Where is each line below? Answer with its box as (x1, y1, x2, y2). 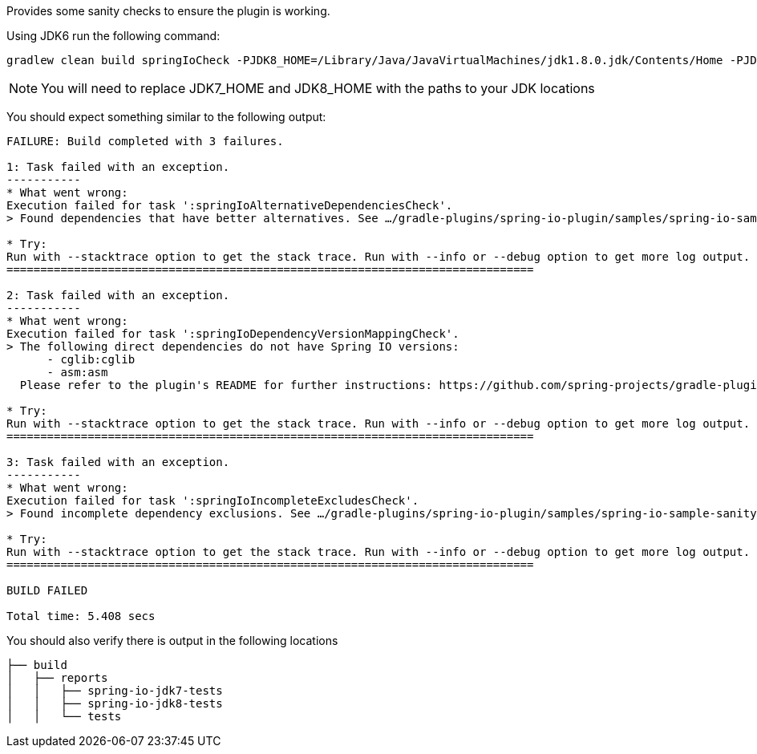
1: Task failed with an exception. (6, 160, 230, 173)
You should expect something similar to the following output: (6, 110, 326, 124)
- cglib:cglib (47, 353, 136, 366)
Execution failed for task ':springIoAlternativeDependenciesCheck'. (6, 199, 453, 212)
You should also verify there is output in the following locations (6, 634, 338, 647)
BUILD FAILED (6, 584, 88, 597)
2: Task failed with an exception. (6, 289, 230, 302)
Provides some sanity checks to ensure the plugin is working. (6, 4, 330, 18)
